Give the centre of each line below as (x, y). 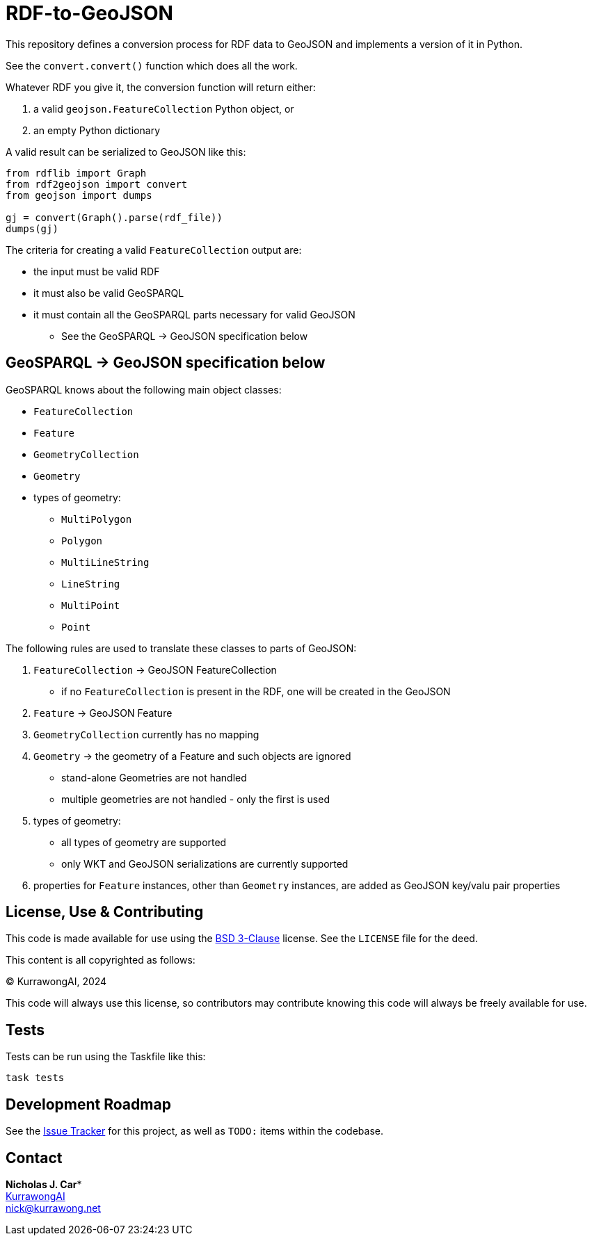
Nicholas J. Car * (44, 1184)
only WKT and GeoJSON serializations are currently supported (205, 863)
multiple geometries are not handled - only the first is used (195, 799)
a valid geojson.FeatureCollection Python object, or (164, 108)
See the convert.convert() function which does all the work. (152, 65)
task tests (35, 1078)
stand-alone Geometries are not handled (154, 777)
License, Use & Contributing (105, 912)
